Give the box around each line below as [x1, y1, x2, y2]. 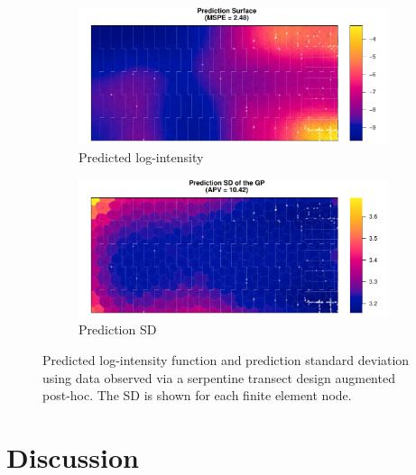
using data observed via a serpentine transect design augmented [42, 368, 395, 387]
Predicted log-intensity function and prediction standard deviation [42, 351, 410, 370]
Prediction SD [79, 320, 157, 339]
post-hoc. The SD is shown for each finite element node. [42, 386, 352, 405]
